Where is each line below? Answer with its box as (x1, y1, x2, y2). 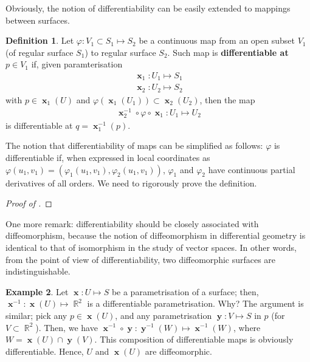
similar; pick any (5, 309, 67, 321)
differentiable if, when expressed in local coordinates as (5, 151, 210, 163)
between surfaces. (5, 13, 70, 26)
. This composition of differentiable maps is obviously (94, 333, 294, 346)
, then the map (199, 93, 255, 106)
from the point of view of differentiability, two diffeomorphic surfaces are (5, 253, 276, 265)
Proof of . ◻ (5, 197, 52, 210)
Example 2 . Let (5, 285, 69, 298)
